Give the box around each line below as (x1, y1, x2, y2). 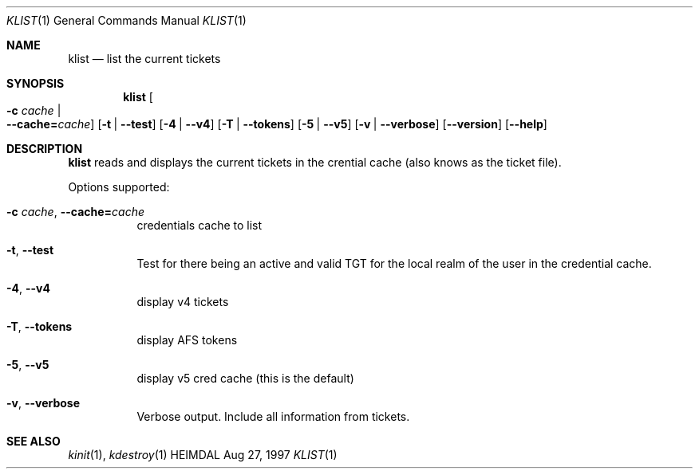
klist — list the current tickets (68, 52, 221, 65)
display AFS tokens (136, 333, 238, 347)
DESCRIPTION (6, 142, 83, 155)
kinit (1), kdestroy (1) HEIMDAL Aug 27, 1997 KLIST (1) (68, 448, 338, 461)
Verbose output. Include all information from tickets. (136, 410, 410, 423)
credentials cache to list (136, 218, 263, 232)
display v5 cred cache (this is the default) (136, 371, 354, 385)
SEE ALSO (6, 434, 61, 448)
